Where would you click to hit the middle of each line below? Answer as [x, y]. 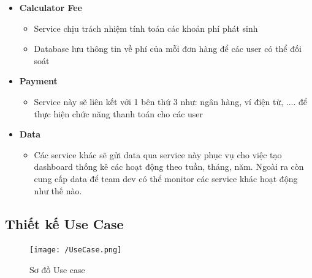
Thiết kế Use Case [64, 223]
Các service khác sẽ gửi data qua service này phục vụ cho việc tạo [158, 154]
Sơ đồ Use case [57, 269]
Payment [38, 81]
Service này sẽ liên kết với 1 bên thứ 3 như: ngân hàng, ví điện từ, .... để [171, 101]
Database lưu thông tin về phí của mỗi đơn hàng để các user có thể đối [168, 49]
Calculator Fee [51, 7]
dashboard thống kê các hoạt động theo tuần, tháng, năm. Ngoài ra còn [169, 166]
